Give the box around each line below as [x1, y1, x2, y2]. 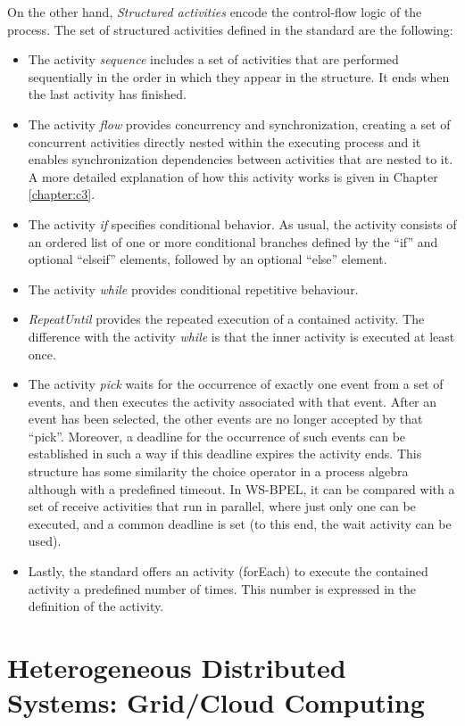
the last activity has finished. [28, 85, 187, 103]
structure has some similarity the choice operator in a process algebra [28, 462, 409, 481]
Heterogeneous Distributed [7, 649, 346, 685]
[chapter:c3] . [28, 185, 95, 203]
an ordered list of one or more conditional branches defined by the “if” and [28, 232, 438, 251]
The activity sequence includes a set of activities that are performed [28, 50, 399, 69]
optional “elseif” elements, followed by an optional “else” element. [28, 250, 387, 268]
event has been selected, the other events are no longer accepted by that [28, 409, 423, 428]
